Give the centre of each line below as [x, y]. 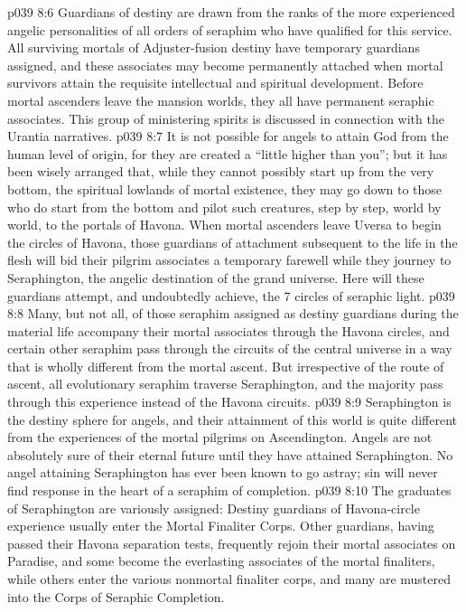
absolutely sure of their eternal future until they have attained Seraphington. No [230, 454]
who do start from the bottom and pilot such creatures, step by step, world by [224, 207]
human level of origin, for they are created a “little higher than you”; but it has [228, 153]
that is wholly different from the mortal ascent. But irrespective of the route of [226, 366]
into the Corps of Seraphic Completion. [116, 596]
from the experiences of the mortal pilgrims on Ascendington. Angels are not [220, 437]
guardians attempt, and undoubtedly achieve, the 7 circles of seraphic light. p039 [231, 295]
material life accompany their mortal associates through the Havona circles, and [228, 330]
